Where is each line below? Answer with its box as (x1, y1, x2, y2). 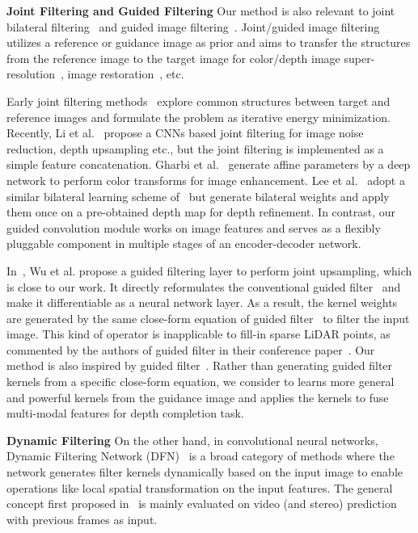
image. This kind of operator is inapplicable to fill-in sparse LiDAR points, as (6, 325, 391, 342)
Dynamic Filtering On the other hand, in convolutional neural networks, (6, 431, 378, 448)
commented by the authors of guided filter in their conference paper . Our (6, 341, 375, 358)
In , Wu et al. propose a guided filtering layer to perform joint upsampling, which (6, 262, 412, 279)
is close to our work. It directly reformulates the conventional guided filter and (6, 278, 401, 295)
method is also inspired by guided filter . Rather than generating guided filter (6, 357, 393, 374)
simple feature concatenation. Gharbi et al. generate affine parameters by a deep (6, 156, 411, 173)
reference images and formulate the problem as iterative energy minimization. (6, 108, 391, 125)
